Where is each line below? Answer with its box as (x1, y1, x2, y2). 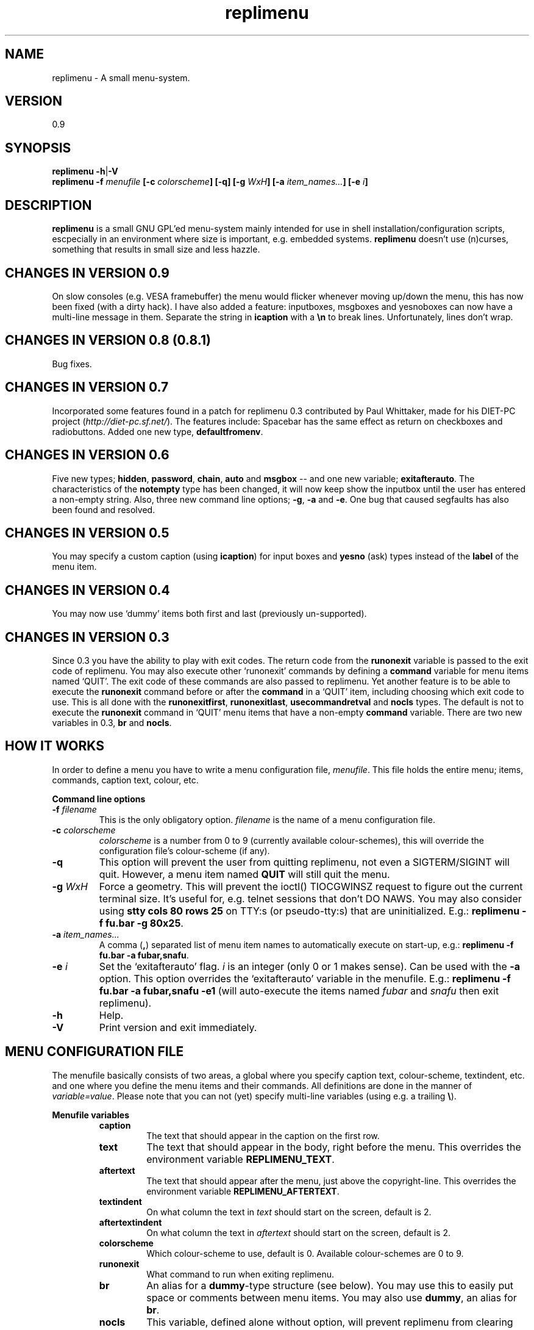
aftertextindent (99, 1217, 162, 1228)
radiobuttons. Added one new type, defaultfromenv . (52, 426, 263, 437)
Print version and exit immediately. (99, 1021, 257, 1033)
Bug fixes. (52, 358, 92, 369)
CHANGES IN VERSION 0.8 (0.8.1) (5, 332, 211, 348)
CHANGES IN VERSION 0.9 (5, 265, 169, 281)
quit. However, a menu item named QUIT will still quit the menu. (99, 868, 390, 880)
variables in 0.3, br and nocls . (52, 717, 172, 728)
